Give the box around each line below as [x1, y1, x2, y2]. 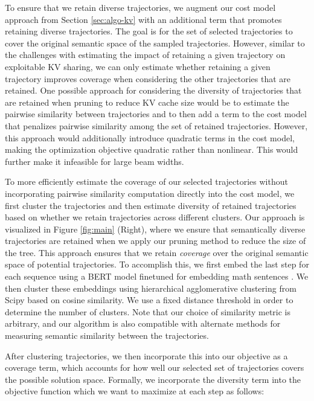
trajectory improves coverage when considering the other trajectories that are [5, 72, 291, 85]
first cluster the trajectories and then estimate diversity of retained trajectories [5, 199, 296, 211]
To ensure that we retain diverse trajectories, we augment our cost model [5, 1, 276, 13]
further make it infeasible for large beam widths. [5, 155, 184, 167]
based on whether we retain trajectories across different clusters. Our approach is [5, 211, 305, 223]
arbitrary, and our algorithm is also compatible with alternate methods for [5, 317, 281, 330]
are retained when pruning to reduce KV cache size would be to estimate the [5, 95, 289, 108]
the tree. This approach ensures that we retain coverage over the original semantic [5, 246, 309, 258]
